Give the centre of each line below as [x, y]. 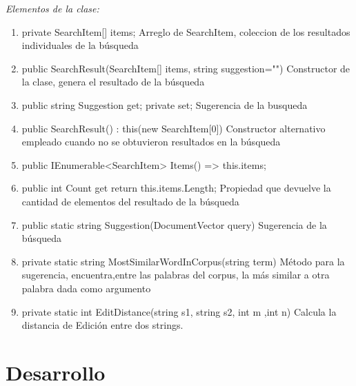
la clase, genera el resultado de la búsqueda [113, 82]
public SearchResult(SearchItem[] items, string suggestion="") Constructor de [186, 68]
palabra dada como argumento [86, 288]
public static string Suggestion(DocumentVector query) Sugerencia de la [174, 224]
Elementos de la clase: [52, 8]
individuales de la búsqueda [80, 45]
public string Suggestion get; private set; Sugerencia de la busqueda [165, 104]
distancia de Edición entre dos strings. [102, 325]
